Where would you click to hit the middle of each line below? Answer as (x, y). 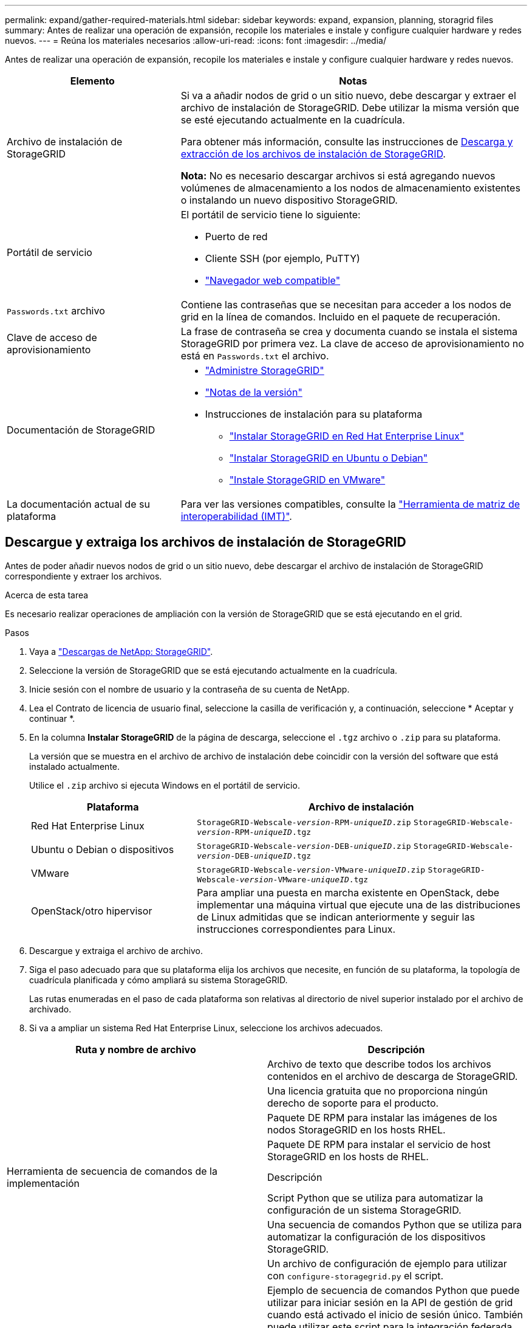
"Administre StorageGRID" (264, 370)
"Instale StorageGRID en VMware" (307, 480)
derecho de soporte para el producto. (353, 1103)
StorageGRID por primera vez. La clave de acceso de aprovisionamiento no (352, 344)
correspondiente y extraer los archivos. (84, 576)
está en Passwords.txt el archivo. (255, 356)
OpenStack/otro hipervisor (92, 911)
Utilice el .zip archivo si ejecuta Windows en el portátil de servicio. (165, 785)
